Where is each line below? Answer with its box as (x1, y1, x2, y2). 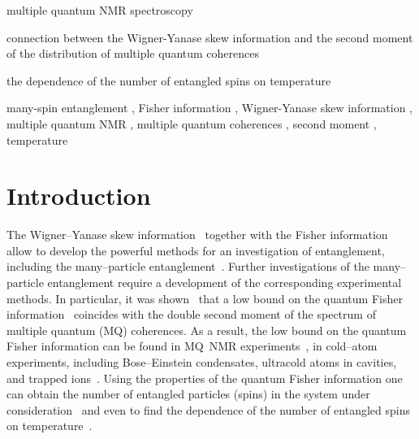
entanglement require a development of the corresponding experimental (47, 274, 402, 291)
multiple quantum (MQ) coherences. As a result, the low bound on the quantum (6, 321, 407, 338)
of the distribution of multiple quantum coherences (6, 45, 259, 62)
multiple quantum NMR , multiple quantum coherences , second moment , (6, 115, 377, 132)
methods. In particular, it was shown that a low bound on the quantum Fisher (6, 289, 403, 306)
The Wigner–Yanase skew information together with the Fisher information (6, 226, 388, 243)
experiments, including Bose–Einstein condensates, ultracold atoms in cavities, (6, 354, 397, 371)
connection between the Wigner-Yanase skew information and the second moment (6, 28, 413, 46)
